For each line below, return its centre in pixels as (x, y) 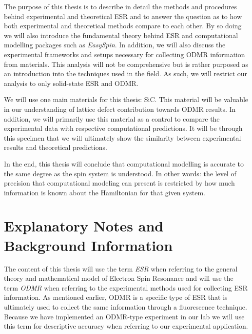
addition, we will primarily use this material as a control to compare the (112, 118)
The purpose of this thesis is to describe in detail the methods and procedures (120, 6)
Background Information (88, 245)
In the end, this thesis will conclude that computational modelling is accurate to (124, 163)
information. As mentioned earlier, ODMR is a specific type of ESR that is (116, 297)
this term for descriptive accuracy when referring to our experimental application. (126, 326)
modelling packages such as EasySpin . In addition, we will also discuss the (115, 45)
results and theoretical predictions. (56, 147)
